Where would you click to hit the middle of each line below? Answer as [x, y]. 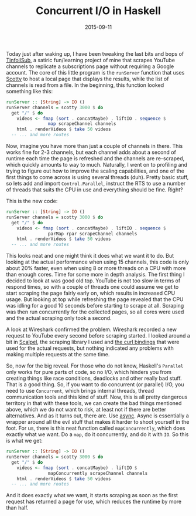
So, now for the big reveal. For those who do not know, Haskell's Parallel [95, 366]
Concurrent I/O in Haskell [98, 11]
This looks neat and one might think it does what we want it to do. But [90, 256]
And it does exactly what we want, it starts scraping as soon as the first [92, 495]
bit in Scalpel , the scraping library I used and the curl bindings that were [93, 342]
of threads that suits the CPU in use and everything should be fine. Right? [94, 190]
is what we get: [24, 441]
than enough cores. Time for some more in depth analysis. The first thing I [96, 275]
